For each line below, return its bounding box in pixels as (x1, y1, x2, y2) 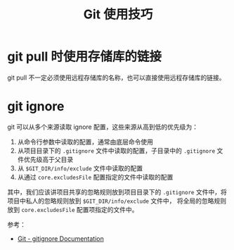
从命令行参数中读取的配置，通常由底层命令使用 (17, 137, 153, 146)
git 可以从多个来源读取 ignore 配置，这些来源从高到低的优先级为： (7, 123, 199, 131)
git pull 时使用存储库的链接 (7, 49, 162, 65)
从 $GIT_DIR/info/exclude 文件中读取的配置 (17, 163, 143, 173)
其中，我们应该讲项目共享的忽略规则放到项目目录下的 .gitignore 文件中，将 (7, 187, 227, 196)
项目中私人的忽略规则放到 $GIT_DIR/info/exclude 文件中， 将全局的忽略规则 (7, 196, 227, 205)
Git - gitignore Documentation (17, 234, 104, 243)
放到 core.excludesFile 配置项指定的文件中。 (7, 205, 138, 213)
